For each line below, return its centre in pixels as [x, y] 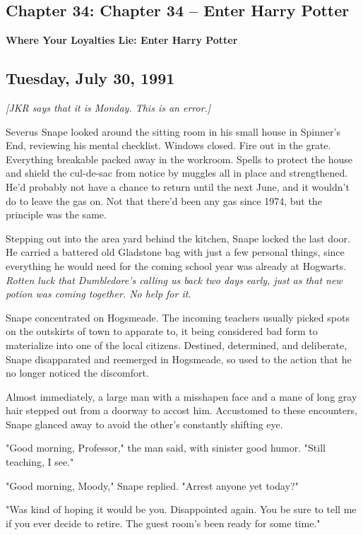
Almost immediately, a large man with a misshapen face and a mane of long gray [181, 396]
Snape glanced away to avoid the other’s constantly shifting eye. [144, 424]
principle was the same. [56, 214]
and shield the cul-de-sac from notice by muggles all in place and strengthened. [177, 173]
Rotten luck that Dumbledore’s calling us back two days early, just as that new [174, 280]
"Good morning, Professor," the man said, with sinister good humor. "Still [166, 448]
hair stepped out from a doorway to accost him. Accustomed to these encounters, [181, 410]
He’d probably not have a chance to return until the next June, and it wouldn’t [178, 186]
